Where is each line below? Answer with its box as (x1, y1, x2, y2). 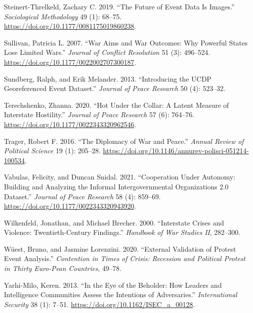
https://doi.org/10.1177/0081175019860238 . (4, 21, 136, 31)
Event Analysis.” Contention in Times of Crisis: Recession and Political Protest (4, 253, 246, 264)
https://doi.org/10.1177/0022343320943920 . (4, 201, 136, 211)
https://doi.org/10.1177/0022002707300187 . (4, 56, 136, 67)
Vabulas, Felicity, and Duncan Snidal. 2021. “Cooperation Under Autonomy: (4, 172, 236, 182)
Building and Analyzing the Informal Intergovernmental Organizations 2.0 (4, 181, 229, 191)
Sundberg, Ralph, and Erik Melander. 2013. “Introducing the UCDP (4, 73, 211, 84)
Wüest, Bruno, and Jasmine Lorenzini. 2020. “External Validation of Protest (4, 243, 236, 254)
